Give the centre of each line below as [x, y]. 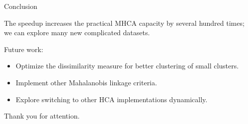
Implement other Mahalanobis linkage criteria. [86, 82]
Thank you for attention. [42, 116]
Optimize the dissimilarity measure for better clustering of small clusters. [127, 66]
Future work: [24, 49]
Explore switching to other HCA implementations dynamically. [112, 99]
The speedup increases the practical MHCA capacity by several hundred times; [124, 23]
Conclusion [21, 6]
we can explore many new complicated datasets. [77, 32]
